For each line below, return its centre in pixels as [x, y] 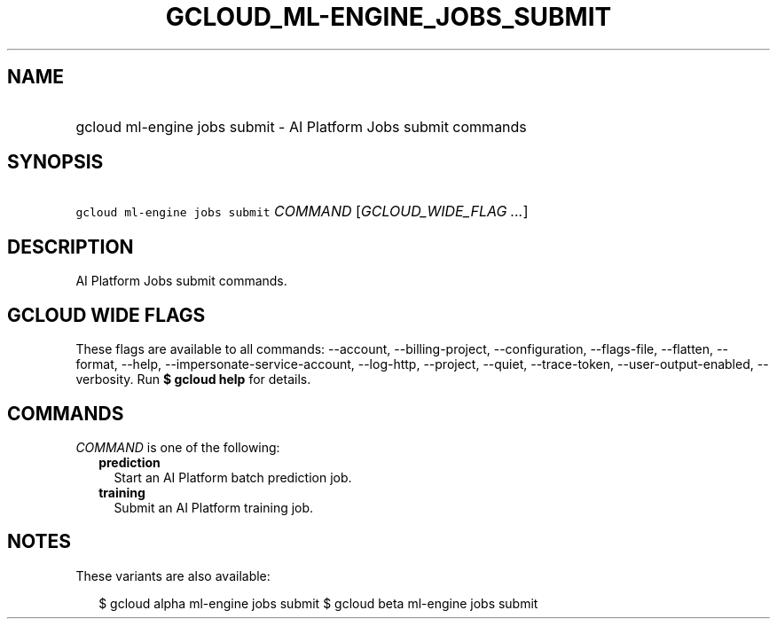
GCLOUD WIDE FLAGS [106, 315]
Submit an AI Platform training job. [214, 507]
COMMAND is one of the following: [178, 447]
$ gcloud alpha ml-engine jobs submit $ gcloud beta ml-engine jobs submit [318, 603]
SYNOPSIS [55, 162]
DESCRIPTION [71, 246]
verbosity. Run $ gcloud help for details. [193, 380]
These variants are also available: [173, 575]
